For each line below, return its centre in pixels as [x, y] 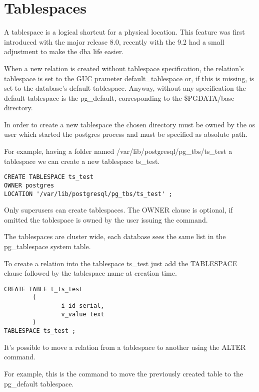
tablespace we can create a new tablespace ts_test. [82, 161]
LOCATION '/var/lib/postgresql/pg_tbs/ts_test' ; [88, 194]
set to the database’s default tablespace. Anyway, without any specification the [125, 88]
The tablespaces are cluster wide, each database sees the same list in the [115, 236]
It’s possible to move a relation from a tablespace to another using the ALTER [125, 347]
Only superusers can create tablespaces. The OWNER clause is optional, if [118, 210]
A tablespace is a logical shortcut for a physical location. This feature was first [124, 32]
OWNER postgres [29, 185]
